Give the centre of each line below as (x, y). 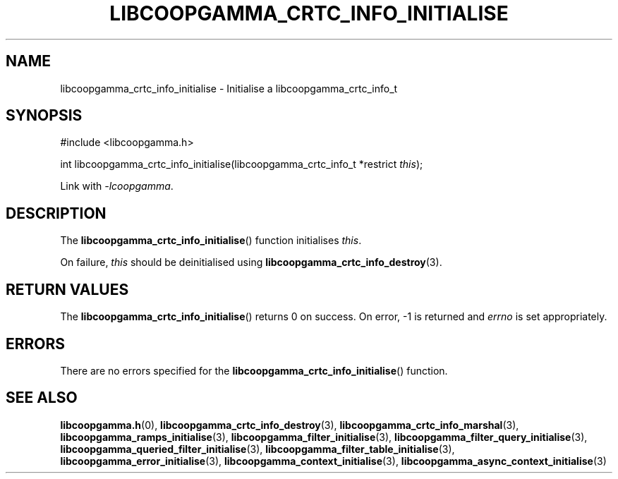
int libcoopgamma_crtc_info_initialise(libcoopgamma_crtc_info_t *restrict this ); (242, 164)
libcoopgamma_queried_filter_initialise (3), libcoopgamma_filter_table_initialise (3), (257, 449)
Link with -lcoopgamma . (117, 186)
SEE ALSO (42, 398)
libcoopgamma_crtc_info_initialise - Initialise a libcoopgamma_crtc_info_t (229, 88)
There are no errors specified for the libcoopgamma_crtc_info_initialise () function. (254, 370)
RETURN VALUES (67, 289)
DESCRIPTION (56, 213)
